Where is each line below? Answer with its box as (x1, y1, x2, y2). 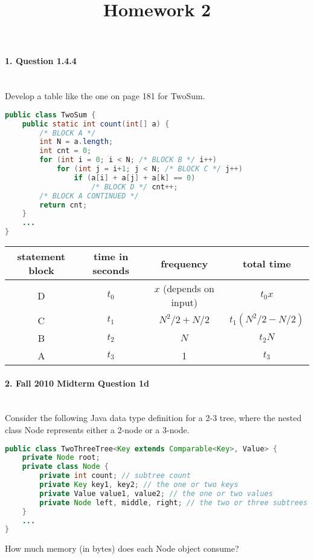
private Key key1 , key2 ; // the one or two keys (39, 480, 239, 489)
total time (243, 256, 291, 270)
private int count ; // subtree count (39, 471, 191, 480)
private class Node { (22, 462, 109, 471)
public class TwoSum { (5, 110, 96, 119)
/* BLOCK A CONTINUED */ (39, 191, 139, 200)
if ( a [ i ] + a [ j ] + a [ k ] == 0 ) (74, 173, 196, 182)
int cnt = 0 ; (39, 146, 92, 155)
